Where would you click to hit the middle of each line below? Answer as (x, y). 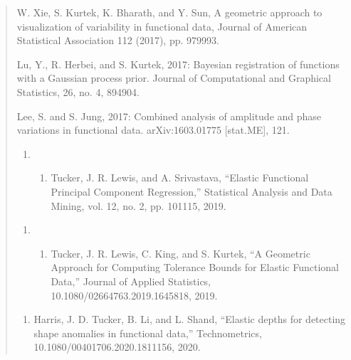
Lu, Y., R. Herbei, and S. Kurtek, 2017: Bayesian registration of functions (178, 64)
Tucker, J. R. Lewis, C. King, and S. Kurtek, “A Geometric (180, 253)
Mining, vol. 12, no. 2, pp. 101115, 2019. (138, 205)
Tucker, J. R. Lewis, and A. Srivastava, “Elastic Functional (180, 178)
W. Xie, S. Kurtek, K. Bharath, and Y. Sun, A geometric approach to (169, 12)
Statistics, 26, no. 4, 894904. (78, 91)
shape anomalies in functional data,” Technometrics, (148, 333)
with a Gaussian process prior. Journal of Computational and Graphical (174, 78)
